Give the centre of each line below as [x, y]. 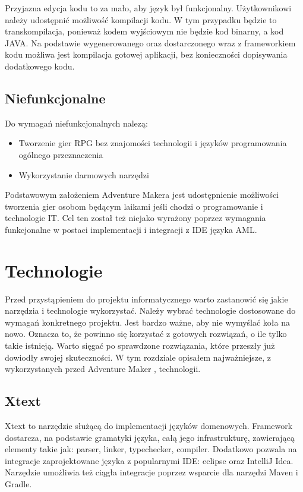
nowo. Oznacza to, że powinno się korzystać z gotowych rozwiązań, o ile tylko [146, 334]
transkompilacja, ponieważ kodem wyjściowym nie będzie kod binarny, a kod [144, 31]
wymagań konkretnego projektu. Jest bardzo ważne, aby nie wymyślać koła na [147, 322]
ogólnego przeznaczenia [61, 154]
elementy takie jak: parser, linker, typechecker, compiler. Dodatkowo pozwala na [151, 449]
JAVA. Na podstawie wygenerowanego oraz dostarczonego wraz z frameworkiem [150, 42]
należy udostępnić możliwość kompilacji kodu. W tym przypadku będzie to [141, 19]
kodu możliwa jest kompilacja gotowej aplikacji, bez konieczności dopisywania [146, 54]
